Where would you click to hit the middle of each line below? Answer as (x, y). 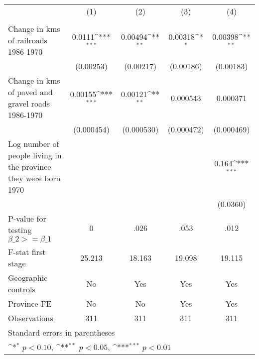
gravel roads (29, 103)
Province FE (30, 303)
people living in (35, 155)
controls (22, 289)
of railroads (28, 40)
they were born (34, 178)
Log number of (34, 144)
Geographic (28, 278)
